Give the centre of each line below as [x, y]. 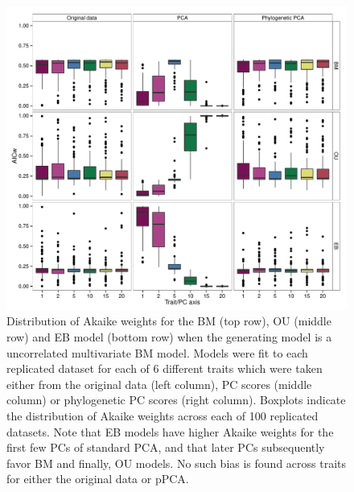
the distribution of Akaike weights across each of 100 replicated [163, 415]
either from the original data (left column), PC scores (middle [159, 384]
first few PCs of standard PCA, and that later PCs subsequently [166, 447]
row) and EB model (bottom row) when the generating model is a [169, 336]
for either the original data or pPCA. [98, 479]
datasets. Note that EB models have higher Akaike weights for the [170, 431]
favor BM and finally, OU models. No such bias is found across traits [177, 463]
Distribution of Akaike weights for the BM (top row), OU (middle [169, 321]
